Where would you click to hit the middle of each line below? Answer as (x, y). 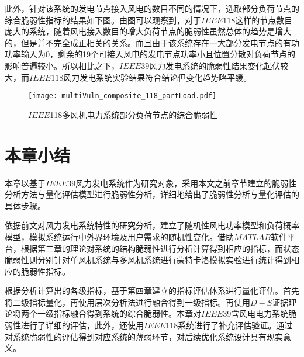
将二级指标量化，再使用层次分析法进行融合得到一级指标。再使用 (127, 302)
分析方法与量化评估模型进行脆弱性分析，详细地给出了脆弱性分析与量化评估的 (152, 194)
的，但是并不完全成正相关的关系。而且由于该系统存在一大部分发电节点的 (144, 42)
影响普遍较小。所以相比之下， (62, 65)
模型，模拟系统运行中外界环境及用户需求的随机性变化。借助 (119, 236)
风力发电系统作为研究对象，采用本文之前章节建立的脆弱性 (186, 183)
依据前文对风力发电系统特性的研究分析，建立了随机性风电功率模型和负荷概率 (152, 225)
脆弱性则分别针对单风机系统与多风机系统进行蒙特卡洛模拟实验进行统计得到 (148, 260)
